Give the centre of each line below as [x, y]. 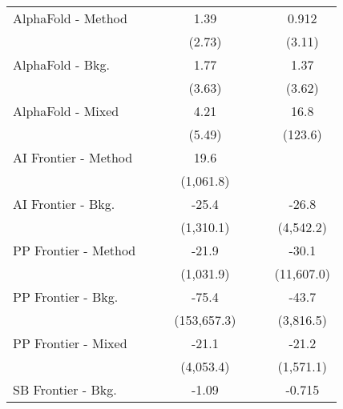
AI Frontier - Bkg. [64, 204]
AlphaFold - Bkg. [61, 64]
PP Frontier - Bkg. [66, 297]
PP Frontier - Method [75, 250]
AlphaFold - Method [70, 18]
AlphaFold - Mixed [66, 111]
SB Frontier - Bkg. [65, 389]
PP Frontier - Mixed [70, 343]
